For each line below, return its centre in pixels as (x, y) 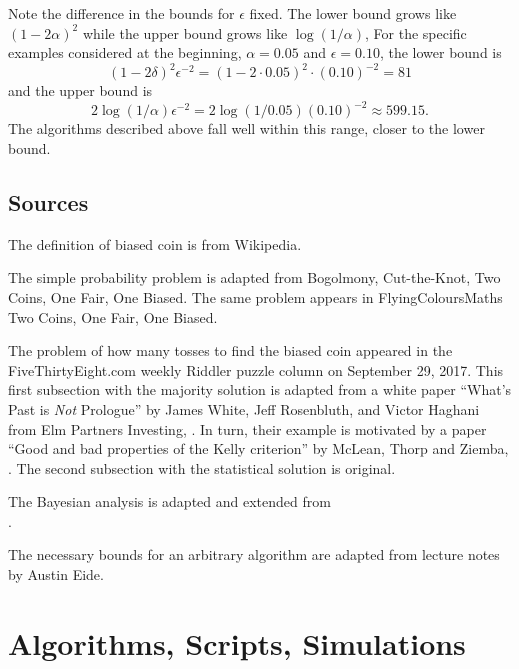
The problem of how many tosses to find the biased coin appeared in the (230, 350)
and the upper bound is (80, 90)
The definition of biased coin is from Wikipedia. (155, 243)
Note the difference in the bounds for (121, 13)
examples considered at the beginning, (125, 52)
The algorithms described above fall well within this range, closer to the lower (246, 128)
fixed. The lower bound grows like (353, 13)
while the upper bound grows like (185, 32)
